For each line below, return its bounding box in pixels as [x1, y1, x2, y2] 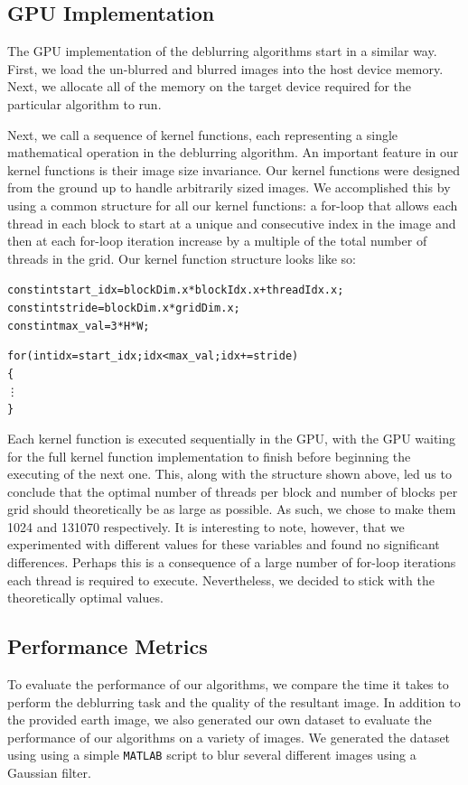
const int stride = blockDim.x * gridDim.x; [7, 301, 240, 314]
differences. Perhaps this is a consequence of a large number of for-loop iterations [7, 553, 456, 572]
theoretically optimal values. [7, 588, 164, 607]
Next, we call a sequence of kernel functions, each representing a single [7, 125, 398, 144]
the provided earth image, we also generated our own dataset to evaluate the [7, 710, 432, 729]
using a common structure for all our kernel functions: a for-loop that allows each [7, 195, 458, 214]
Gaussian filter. [7, 763, 91, 782]
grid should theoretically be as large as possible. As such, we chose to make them [7, 500, 456, 519]
